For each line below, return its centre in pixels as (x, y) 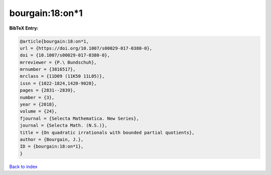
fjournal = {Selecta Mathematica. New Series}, (79, 118)
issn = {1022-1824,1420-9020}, (58, 83)
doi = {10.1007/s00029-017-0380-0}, (65, 55)
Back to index (23, 166)
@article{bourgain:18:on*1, (54, 41)
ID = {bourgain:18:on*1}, (52, 146)
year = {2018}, (38, 105)
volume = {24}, (38, 111)
